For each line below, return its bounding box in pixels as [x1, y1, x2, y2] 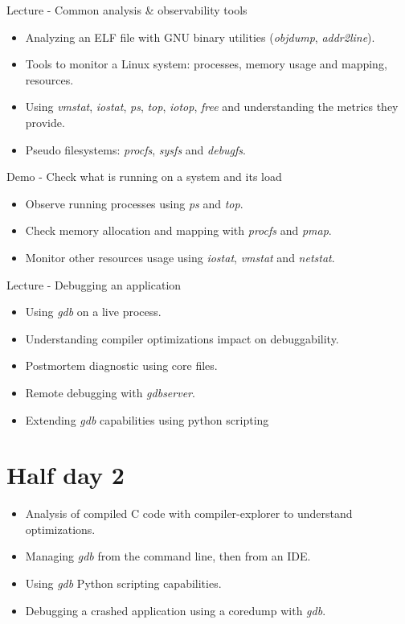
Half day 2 [6, 458, 125, 491]
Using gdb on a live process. [25, 303, 162, 320]
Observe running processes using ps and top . [25, 195, 243, 211]
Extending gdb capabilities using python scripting [25, 411, 269, 428]
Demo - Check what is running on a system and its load [6, 168, 282, 185]
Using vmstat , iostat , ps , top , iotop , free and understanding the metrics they [25, 98, 399, 115]
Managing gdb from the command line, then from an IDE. [25, 548, 311, 564]
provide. [25, 113, 65, 130]
